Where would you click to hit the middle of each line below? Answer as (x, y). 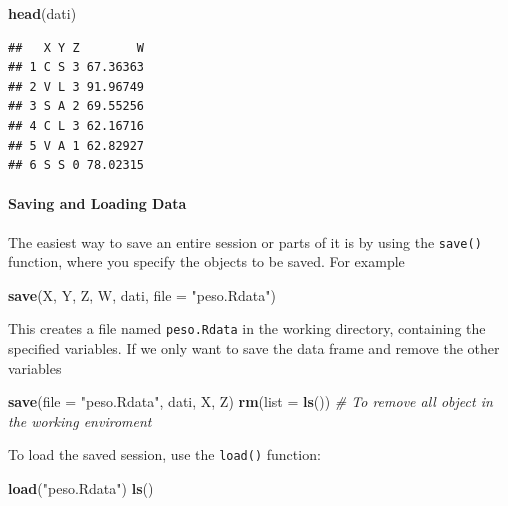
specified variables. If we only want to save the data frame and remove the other (254, 348)
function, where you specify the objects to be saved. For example (206, 261)
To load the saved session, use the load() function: (164, 454)
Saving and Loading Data (97, 203)
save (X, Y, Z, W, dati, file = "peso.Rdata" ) (142, 294)
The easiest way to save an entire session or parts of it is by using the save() (245, 241)
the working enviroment (80, 420)
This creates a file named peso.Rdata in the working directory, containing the (247, 328)
